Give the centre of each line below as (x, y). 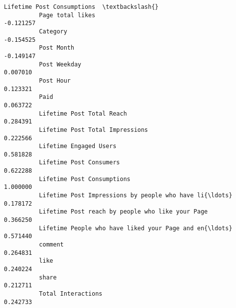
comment (51, 245)
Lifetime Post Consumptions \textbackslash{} (81, 7)
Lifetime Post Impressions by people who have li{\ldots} (136, 196)
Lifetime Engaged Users (78, 146)
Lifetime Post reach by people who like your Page (123, 212)
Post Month (57, 48)
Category (53, 31)
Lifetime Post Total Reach (83, 113)
